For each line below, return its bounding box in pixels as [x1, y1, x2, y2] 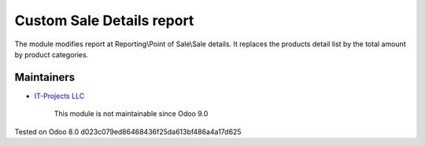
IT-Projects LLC [34, 91, 85, 100]
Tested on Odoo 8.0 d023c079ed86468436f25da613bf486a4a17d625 [14, 126, 242, 137]
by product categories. [14, 49, 89, 59]
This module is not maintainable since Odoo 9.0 [54, 109, 209, 119]
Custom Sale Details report [14, 12, 194, 29]
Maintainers [14, 71, 76, 84]
